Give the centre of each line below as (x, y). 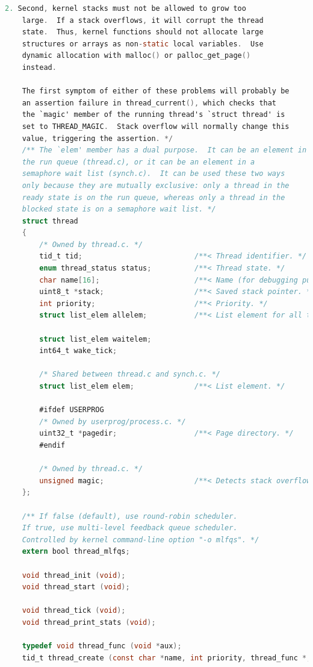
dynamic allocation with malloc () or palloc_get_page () (136, 56)
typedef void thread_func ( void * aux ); (102, 646)
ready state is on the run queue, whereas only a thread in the (153, 197)
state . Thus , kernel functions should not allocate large (143, 32)
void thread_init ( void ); (74, 575)
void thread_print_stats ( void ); (89, 622)
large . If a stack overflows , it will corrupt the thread (143, 20)
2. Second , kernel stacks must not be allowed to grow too (126, 8)
